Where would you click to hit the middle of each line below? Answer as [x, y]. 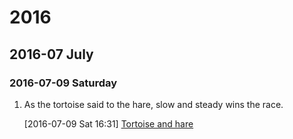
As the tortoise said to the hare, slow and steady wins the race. [153, 104]
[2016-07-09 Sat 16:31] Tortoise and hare [108, 123]
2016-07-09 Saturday [63, 83]
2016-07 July [51, 54]
